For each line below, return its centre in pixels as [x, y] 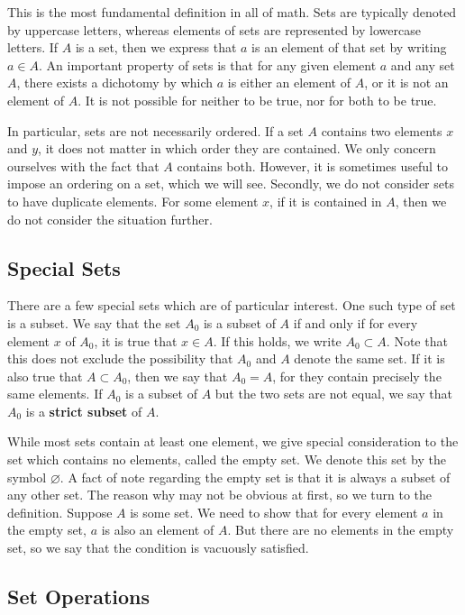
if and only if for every [356, 322]
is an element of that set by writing [349, 47]
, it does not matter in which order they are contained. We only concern [237, 148]
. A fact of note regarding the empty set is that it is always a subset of [255, 477]
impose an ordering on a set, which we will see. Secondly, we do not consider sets [231, 184]
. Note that [417, 340]
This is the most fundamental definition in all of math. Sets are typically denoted [232, 12]
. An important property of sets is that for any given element [208, 64]
